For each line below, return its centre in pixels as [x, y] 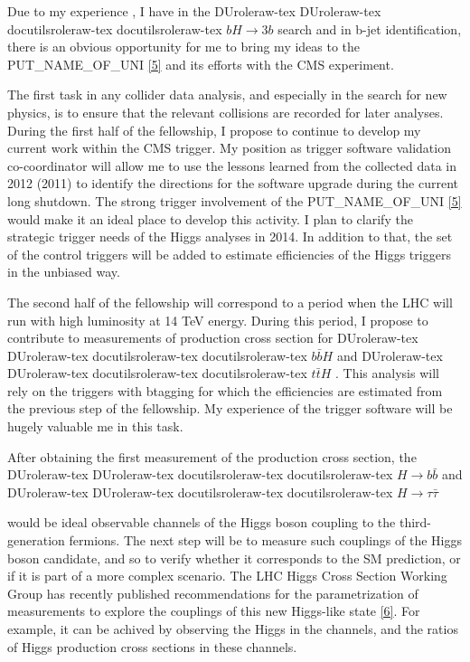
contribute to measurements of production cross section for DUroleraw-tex [213, 338]
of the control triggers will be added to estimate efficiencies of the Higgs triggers [229, 254]
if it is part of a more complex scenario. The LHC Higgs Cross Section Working [227, 576]
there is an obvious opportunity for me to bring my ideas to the [184, 47]
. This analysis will [387, 373]
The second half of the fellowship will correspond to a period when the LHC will [230, 302]
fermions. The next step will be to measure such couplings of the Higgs [265, 540]
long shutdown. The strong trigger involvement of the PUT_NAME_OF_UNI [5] [235, 200]
